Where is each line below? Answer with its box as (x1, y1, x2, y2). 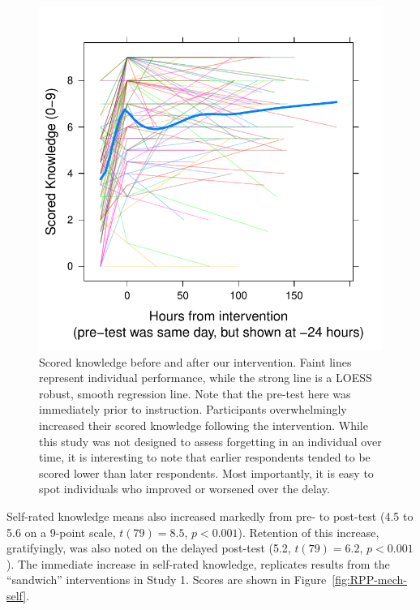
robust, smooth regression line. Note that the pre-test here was (39, 384, 351, 402)
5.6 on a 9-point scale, (6, 523, 116, 540)
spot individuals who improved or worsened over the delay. (39, 480, 330, 497)
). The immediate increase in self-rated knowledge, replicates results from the (6, 555, 390, 572)
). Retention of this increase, (238, 523, 379, 540)
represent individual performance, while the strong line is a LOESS (39, 369, 372, 386)
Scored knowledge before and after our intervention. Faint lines (39, 353, 352, 370)
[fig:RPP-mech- (332, 571, 407, 588)
